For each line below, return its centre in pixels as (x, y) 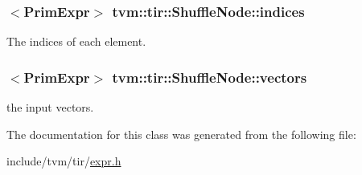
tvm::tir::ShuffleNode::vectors (210, 77)
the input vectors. (50, 107)
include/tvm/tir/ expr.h (64, 161)
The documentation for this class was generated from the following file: (181, 134)
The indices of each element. (76, 41)
